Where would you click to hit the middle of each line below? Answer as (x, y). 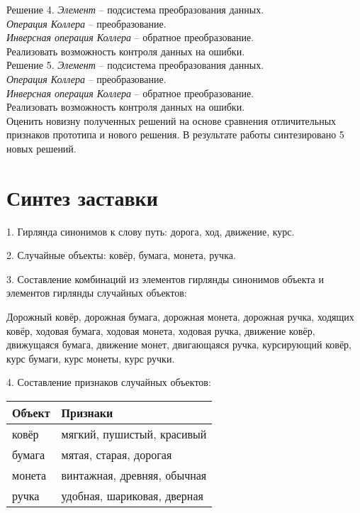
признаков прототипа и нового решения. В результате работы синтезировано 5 (175, 134)
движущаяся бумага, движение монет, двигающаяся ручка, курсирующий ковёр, (179, 344)
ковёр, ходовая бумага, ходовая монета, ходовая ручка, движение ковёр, (161, 330)
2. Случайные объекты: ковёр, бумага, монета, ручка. (121, 255)
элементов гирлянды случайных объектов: (97, 293)
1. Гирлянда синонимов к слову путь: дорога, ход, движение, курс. (151, 231)
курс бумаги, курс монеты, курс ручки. (91, 358)
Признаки (87, 413)
